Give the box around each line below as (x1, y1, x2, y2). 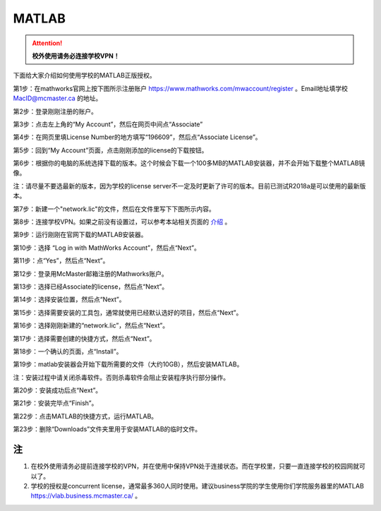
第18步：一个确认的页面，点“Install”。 (13, 347, 123, 356)
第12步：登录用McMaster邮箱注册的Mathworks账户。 (13, 269, 169, 278)
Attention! (32, 39, 63, 47)
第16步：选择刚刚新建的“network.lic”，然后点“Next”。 (13, 321, 169, 330)
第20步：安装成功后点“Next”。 (13, 386, 102, 395)
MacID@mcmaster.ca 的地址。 (13, 94, 102, 102)
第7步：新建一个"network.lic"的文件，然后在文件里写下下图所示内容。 (13, 205, 215, 213)
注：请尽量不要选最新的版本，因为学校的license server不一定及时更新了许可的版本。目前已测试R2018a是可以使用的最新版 (13, 181, 366, 190)
